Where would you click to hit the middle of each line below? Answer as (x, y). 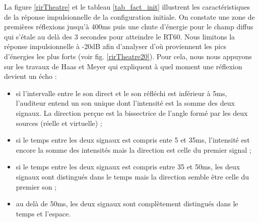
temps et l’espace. (43, 213)
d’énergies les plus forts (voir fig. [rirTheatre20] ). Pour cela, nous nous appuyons (128, 56)
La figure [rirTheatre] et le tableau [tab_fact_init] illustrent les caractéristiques (127, 7)
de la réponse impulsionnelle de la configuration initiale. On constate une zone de (129, 16)
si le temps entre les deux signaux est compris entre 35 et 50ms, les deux (128, 167)
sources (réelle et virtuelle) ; (59, 123)
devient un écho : (30, 76)
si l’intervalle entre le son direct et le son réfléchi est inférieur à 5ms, (121, 93)
